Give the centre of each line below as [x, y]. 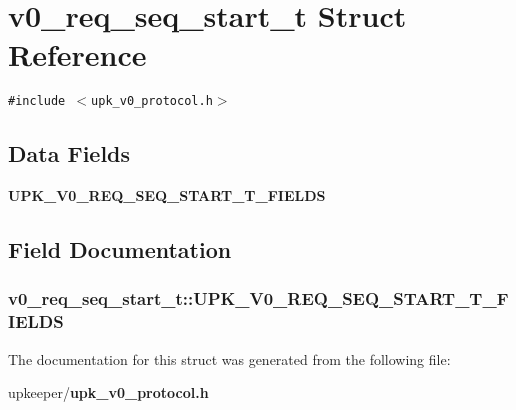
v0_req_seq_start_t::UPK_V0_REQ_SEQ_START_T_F [258, 298]
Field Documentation [120, 249]
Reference [77, 54]
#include [37, 101]
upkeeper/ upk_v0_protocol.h [108, 392]
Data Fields [69, 153]
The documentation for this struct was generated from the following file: [229, 358]
